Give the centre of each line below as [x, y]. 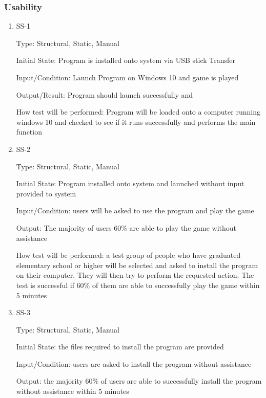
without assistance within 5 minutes [73, 391]
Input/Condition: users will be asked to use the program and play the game [135, 211]
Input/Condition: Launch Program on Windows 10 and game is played [127, 77]
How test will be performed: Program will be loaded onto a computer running [138, 112]
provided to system [46, 193]
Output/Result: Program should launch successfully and [105, 94]
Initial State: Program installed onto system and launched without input [130, 183]
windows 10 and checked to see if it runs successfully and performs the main [136, 121]
